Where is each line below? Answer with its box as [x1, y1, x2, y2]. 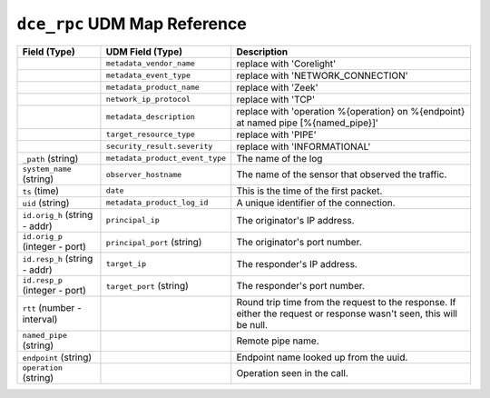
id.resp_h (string [22, 252, 93, 264]
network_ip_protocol [105, 95, 191, 104]
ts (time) [22, 184, 59, 197]
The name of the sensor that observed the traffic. [236, 168, 447, 181]
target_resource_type [105, 130, 195, 140]
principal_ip [105, 215, 160, 225]
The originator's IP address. [236, 214, 355, 226]
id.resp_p [22, 275, 64, 285]
